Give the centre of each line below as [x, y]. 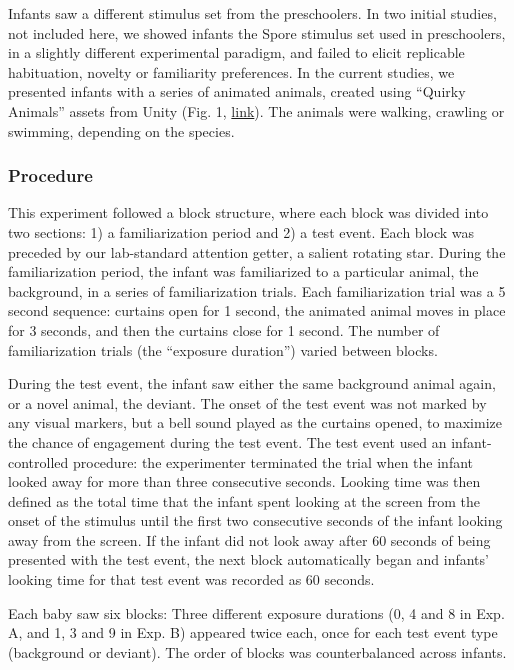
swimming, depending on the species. [121, 130]
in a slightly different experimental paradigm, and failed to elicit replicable [236, 52]
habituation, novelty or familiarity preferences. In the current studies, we [231, 71]
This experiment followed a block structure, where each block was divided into [248, 212]
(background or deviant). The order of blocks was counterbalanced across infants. [257, 651]
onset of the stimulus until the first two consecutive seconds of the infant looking [255, 520]
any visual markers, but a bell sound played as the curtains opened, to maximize [255, 422]
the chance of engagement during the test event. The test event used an [227, 441]
